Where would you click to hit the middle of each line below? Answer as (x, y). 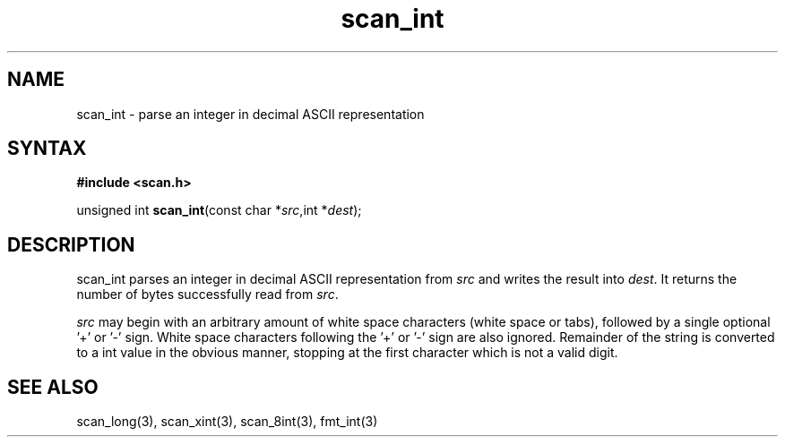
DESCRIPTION (71, 244)
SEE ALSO (53, 387)
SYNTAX (47, 149)
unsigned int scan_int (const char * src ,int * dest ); (219, 210)
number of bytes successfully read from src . (207, 295)
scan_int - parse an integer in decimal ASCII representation (250, 114)
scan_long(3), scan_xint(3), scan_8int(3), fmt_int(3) (227, 422)
